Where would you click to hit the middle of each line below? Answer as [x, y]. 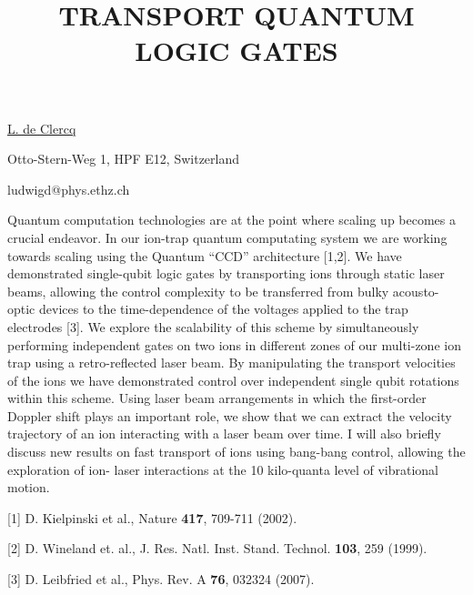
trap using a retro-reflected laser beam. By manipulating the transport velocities [231, 363]
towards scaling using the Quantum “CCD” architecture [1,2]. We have [205, 255]
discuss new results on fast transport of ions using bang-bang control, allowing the [236, 452]
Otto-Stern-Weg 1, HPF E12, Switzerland [124, 159]
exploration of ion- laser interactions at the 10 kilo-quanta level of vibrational [223, 469]
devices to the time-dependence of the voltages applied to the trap [223, 309]
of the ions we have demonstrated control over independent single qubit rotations [233, 380]
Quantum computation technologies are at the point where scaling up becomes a [232, 220]
